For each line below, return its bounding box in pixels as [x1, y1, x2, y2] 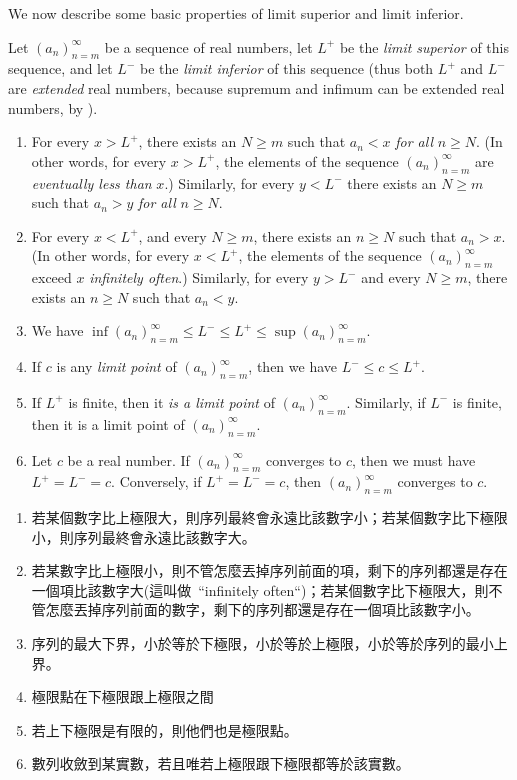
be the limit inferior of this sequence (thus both [139, 58, 434, 79]
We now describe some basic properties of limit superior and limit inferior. [8, 3, 464, 23]
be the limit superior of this [339, 36, 509, 57]
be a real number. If [67, 449, 190, 470]
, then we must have [351, 449, 476, 470]
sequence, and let [8, 58, 113, 79]
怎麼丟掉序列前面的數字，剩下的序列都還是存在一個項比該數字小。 [45, 599, 480, 620]
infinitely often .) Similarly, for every [89, 267, 309, 288]
